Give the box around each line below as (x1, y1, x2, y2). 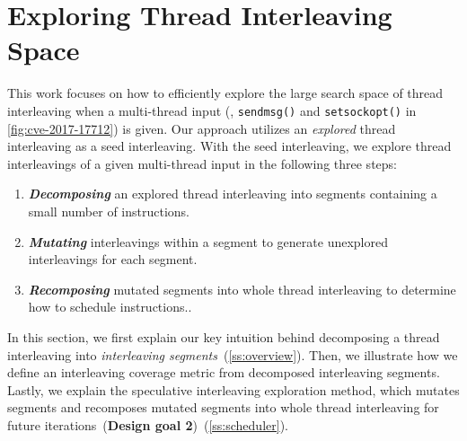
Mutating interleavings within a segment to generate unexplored (28, 232, 388, 251)
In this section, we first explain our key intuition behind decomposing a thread (7, 327, 440, 346)
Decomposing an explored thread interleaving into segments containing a (28, 184, 437, 203)
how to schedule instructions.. (28, 297, 192, 316)
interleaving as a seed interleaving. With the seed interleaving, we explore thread (7, 137, 452, 155)
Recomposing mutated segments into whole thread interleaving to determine (28, 279, 456, 298)
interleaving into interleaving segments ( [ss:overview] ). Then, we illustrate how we (7, 345, 458, 364)
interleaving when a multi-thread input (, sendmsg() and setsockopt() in (7, 101, 417, 119)
